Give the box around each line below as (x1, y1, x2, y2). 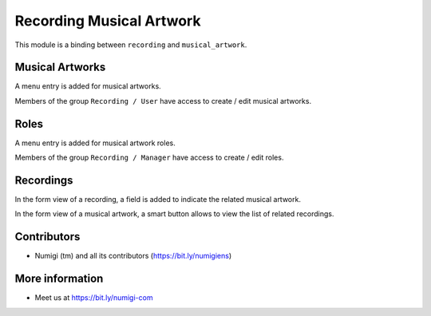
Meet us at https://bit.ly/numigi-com (34, 293, 153, 302)
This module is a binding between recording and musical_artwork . (14, 40, 247, 49)
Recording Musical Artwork (14, 12, 201, 30)
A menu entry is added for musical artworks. (14, 81, 161, 91)
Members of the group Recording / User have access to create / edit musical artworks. (14, 96, 311, 105)
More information (14, 272, 104, 286)
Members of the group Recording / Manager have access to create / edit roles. (14, 152, 284, 163)
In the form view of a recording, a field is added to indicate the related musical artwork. (14, 195, 301, 204)
